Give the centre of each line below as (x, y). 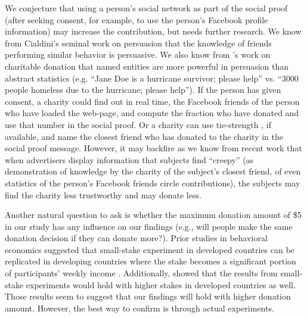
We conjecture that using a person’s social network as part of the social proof (146, 8)
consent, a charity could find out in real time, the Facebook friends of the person (152, 101)
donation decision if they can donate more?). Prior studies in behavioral (136, 238)
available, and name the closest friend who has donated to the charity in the (144, 136)
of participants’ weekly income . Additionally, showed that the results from (141, 273)
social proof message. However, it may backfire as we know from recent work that (153, 148)
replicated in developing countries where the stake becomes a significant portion (151, 261)
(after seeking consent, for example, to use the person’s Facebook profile (137, 19)
